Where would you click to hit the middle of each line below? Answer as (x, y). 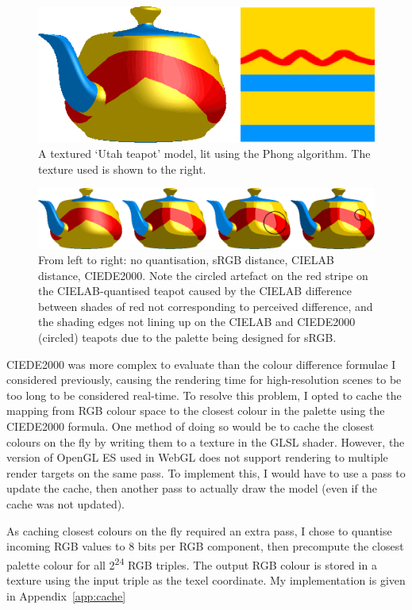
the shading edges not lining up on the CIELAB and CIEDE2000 (197, 322)
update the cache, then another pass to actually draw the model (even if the (192, 488)
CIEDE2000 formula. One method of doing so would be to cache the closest (191, 426)
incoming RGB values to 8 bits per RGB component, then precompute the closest (205, 546)
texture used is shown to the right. (122, 169)
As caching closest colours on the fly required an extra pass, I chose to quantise (199, 530)
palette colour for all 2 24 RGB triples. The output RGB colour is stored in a (192, 563)
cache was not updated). (66, 504)
